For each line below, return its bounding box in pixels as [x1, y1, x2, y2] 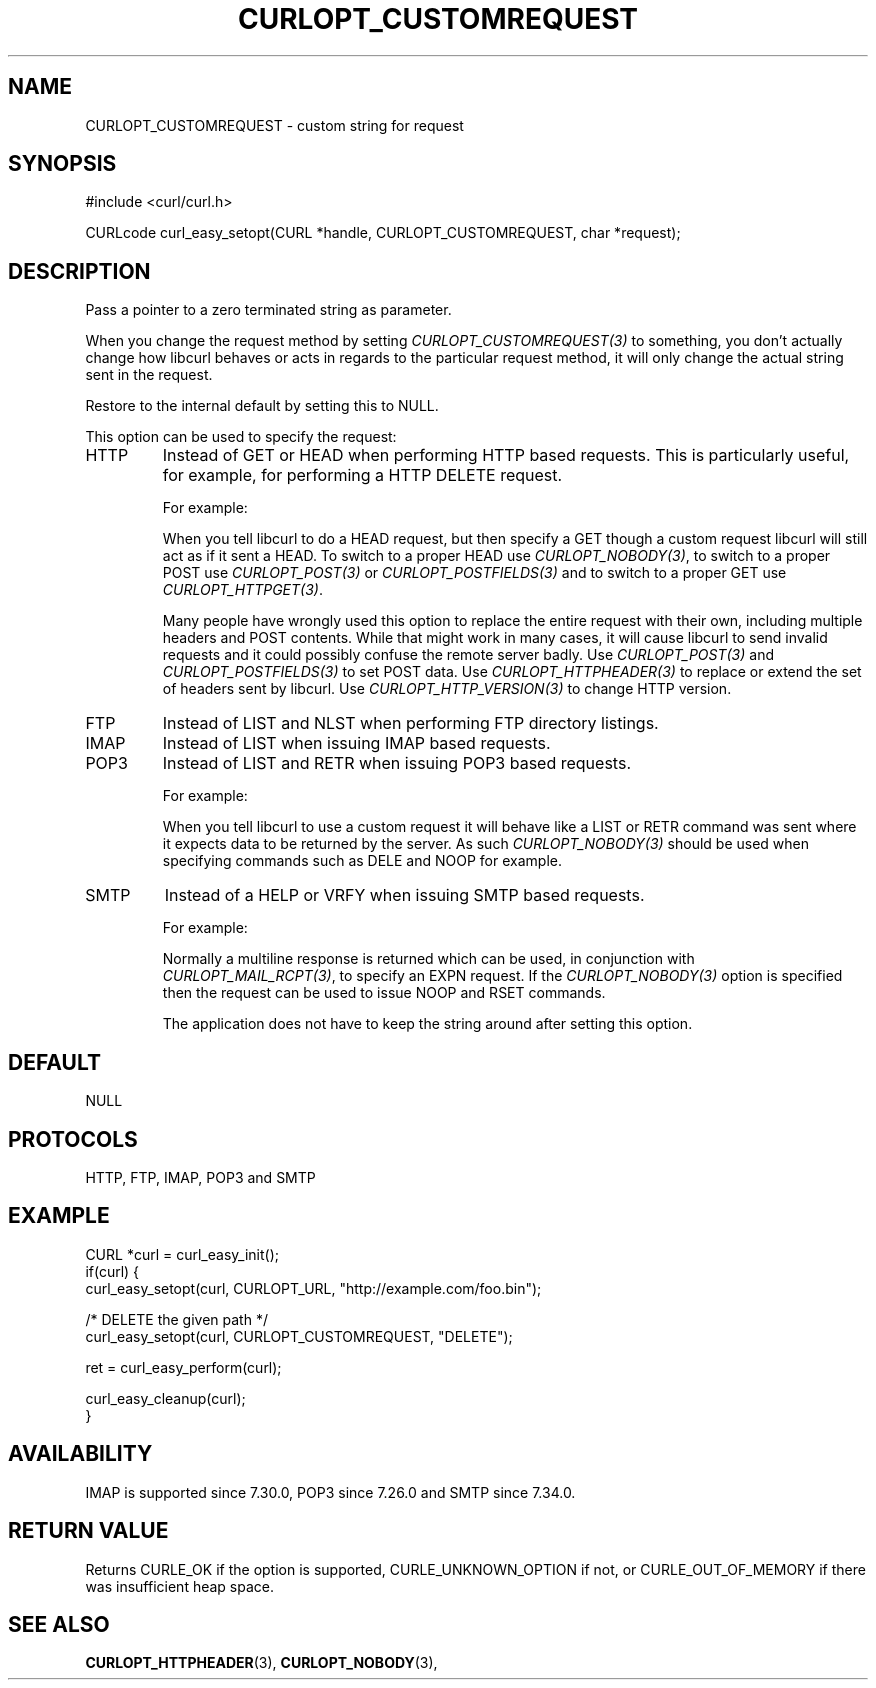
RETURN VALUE [8, 1518, 169, 1544]
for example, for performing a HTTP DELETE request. [162, 465, 563, 486]
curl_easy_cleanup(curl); [85, 1389, 246, 1407]
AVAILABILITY [8, 1441, 153, 1467]
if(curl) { [85, 1262, 140, 1280]
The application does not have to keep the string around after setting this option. [162, 1015, 693, 1033]
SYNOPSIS [8, 151, 117, 177]
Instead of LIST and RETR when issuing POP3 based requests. [162, 753, 631, 774]
